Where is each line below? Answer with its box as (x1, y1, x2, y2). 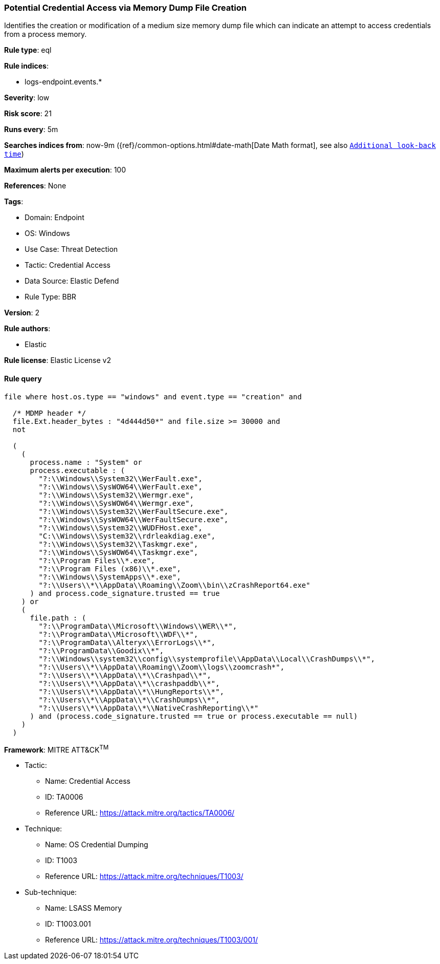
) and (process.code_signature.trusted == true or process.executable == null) (30, 712, 358, 720)
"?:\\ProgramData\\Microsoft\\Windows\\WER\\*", (38, 622, 237, 630)
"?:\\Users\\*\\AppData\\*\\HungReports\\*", (38, 687, 224, 696)
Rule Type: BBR (25, 292, 76, 302)
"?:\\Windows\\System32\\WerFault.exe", (38, 474, 203, 483)
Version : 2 (4, 308, 40, 317)
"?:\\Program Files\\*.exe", (38, 556, 156, 565)
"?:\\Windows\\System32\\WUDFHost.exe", (38, 523, 203, 532)
